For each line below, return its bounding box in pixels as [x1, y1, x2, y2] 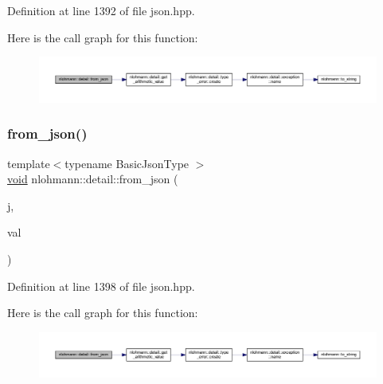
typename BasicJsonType [64, 155, 190, 171]
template [7, 155, 50, 171]
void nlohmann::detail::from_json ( [7, 170, 178, 187]
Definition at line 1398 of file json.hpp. [7, 277, 195, 294]
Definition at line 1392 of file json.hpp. [7, 2, 195, 18]
